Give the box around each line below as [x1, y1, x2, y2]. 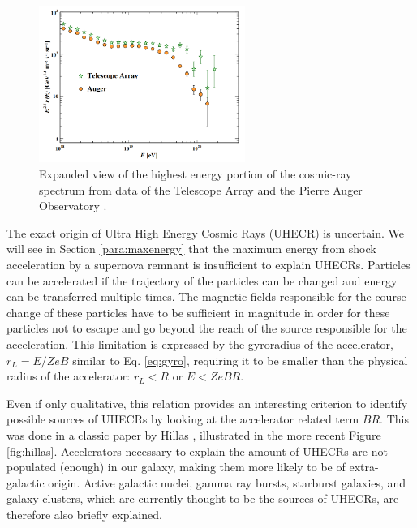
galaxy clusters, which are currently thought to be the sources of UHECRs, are [6, 490, 399, 507]
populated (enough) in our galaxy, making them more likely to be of [6, 458, 346, 475]
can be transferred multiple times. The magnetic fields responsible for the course [6, 288, 406, 305]
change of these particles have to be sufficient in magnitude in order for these [6, 303, 390, 320]
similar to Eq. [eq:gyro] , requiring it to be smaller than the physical [72, 351, 408, 368]
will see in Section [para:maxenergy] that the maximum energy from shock [6, 240, 376, 257]
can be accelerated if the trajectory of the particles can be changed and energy [6, 272, 398, 289]
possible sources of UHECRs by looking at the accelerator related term [6, 410, 359, 427]
